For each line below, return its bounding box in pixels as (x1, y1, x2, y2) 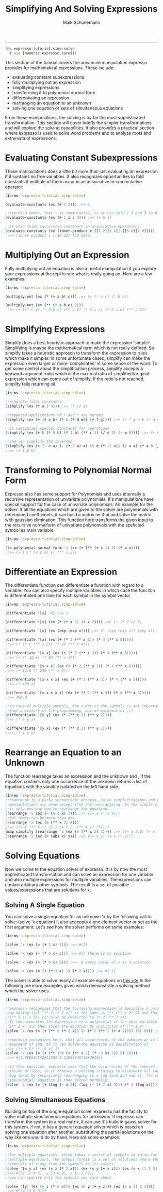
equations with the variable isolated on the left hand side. (5, 784, 120, 789)
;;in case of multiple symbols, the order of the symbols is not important (5, 703, 162, 708)
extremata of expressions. (5, 135, 57, 141)
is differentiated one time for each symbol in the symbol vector (5, 593, 130, 598)
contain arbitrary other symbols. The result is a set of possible (5, 881, 130, 888)
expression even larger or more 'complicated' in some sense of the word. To (5, 361, 158, 367)
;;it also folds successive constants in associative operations (5, 224, 140, 229)
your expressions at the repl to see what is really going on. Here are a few (5, 271, 152, 277)
